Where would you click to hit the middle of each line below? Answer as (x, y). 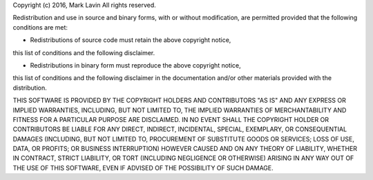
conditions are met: (40, 27)
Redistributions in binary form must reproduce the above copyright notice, (135, 65)
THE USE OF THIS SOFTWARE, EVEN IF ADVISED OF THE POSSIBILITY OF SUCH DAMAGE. (143, 168)
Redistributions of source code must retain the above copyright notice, (131, 40)
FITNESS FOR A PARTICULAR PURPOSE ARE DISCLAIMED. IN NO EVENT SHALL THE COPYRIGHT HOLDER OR (171, 119)
